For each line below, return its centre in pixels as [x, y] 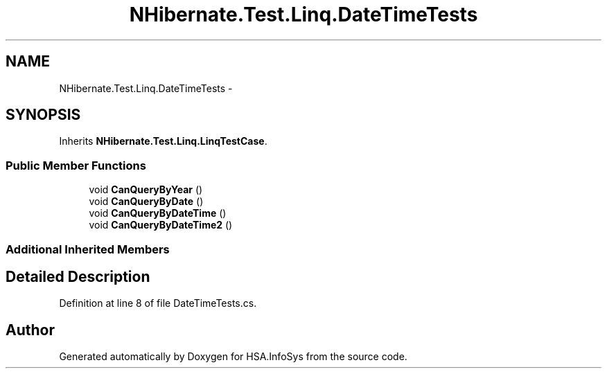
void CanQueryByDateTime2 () [161, 225]
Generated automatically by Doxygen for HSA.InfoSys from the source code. [233, 357]
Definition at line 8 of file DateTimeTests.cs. [158, 303]
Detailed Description [78, 276]
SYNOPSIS [43, 115]
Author [30, 330]
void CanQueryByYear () [146, 190]
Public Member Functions [76, 165]
